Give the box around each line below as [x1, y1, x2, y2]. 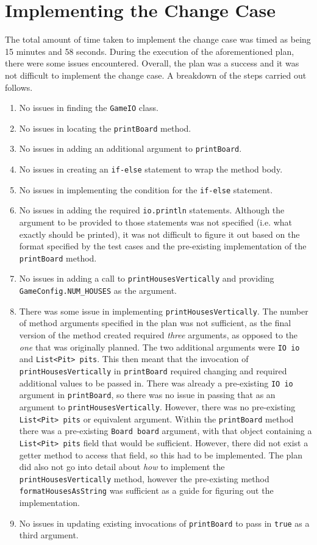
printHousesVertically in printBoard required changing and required [19, 364, 287, 377]
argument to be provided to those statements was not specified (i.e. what [19, 216, 293, 229]
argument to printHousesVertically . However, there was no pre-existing [19, 400, 296, 413]
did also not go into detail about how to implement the [19, 460, 225, 473]
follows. [5, 80, 33, 93]
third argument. [19, 529, 79, 541]
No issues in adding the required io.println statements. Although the [19, 204, 285, 216]
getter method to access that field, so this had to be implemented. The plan [19, 448, 303, 461]
